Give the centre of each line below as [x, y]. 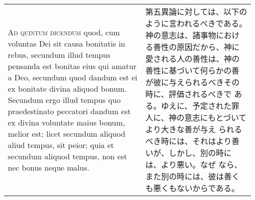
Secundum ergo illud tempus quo [64, 100]
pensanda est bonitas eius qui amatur [72, 66]
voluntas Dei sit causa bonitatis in [67, 43]
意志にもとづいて [216, 117]
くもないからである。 [200, 188]
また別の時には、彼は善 [189, 176]
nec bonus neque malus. [49, 167]
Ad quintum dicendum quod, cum [64, 32]
